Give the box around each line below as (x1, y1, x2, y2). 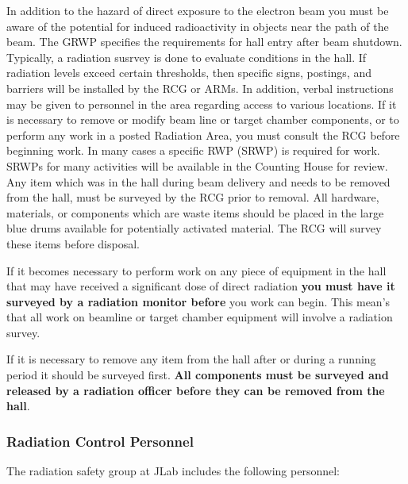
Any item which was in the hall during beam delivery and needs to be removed (6, 173, 391, 190)
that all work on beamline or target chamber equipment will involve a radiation (6, 309, 393, 325)
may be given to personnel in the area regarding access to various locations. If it (6, 95, 397, 112)
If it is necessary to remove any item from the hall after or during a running (6, 351, 376, 367)
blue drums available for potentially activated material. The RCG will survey (6, 220, 382, 236)
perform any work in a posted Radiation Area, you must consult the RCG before (6, 126, 400, 143)
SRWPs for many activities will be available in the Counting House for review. (6, 157, 388, 174)
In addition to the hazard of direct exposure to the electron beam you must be (6, 2, 389, 18)
